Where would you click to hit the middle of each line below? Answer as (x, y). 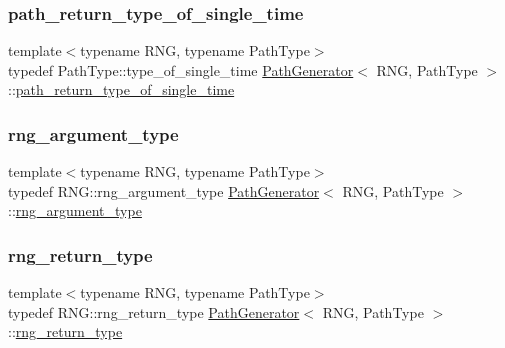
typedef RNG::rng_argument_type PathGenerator (164, 190)
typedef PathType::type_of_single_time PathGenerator (181, 69)
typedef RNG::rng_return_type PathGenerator (154, 311)
